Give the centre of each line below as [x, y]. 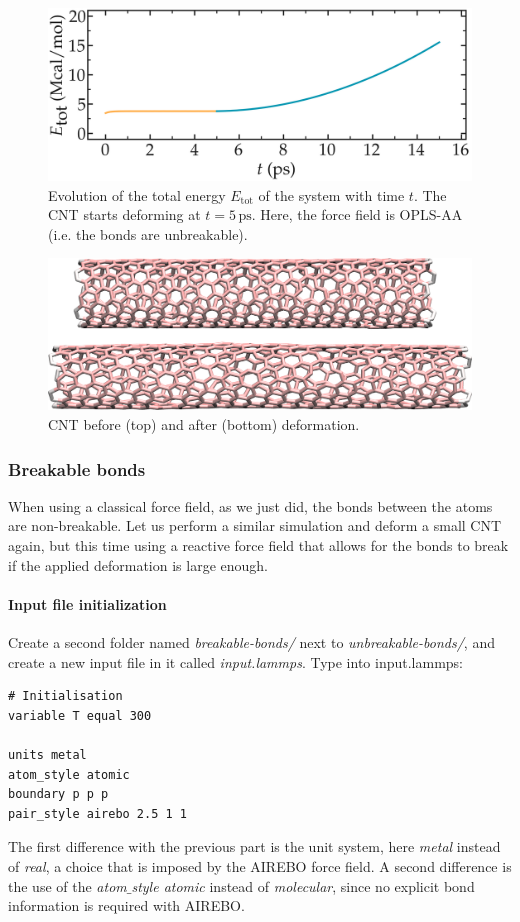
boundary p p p [58, 794]
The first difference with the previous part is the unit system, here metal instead [254, 846]
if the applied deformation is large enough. [138, 564]
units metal [47, 754]
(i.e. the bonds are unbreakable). [148, 233]
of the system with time [331, 194]
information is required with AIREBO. [126, 905]
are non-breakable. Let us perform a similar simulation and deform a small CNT [255, 525]
